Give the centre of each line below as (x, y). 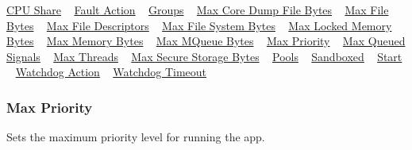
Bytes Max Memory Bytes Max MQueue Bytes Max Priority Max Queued (206, 41)
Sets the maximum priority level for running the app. (136, 137)
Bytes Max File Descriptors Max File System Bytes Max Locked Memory (199, 25)
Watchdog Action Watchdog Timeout (111, 72)
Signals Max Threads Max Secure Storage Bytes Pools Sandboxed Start (204, 56)
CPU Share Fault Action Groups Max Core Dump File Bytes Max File (198, 10)
